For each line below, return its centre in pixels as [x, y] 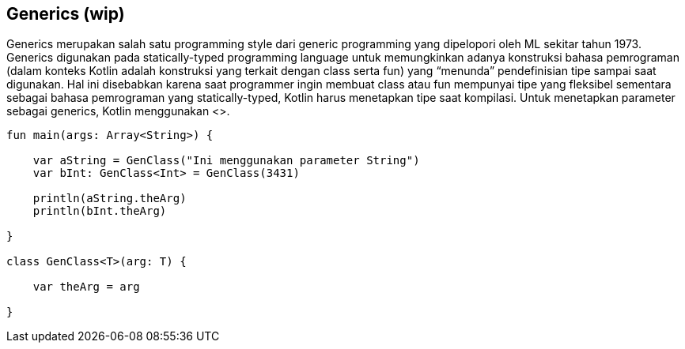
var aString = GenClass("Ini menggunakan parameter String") [226, 161]
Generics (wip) [66, 14]
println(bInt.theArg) [100, 211]
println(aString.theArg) [110, 199]
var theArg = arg [86, 287]
